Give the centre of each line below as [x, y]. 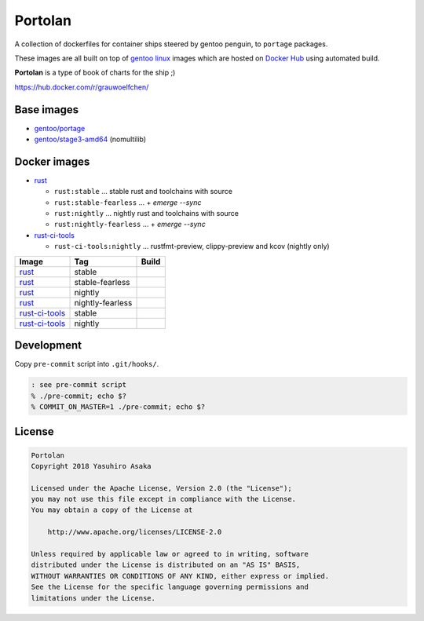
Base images [46, 110]
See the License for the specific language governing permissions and [170, 587]
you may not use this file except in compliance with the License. [164, 499]
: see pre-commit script [79, 385]
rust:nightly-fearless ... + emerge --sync [130, 225]
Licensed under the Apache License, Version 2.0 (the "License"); [161, 488]
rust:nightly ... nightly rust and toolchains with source [146, 214]
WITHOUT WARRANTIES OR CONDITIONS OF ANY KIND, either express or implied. [180, 576]
